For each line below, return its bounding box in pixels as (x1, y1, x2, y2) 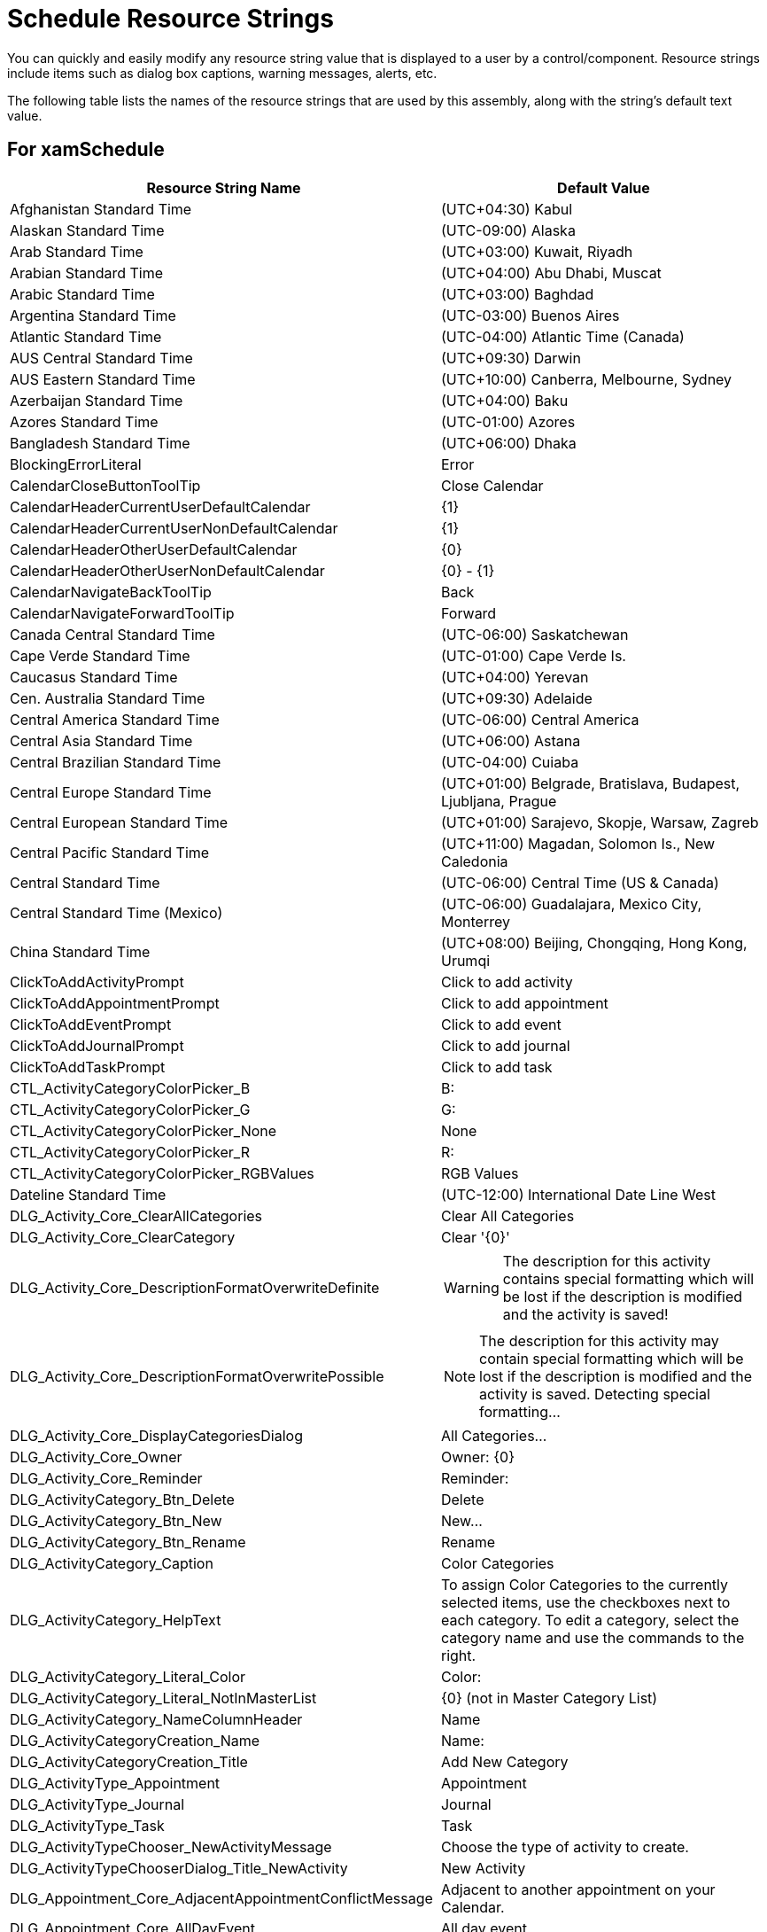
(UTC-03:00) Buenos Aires (440, 306, 620, 324)
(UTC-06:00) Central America (440, 710, 639, 728)
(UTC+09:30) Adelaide (440, 689, 593, 707)
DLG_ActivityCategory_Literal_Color (10, 1667, 246, 1686)
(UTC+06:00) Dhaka (440, 433, 577, 452)
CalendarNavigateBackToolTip (10, 582, 212, 601)
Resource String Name (146, 178, 301, 197)
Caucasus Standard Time (10, 667, 178, 686)
